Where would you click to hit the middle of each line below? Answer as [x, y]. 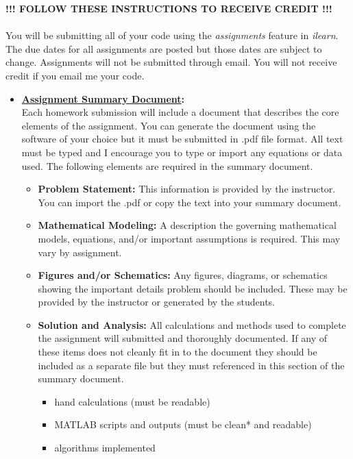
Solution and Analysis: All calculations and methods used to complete [192, 324]
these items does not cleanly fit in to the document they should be [178, 352]
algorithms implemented [105, 448]
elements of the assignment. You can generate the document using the [169, 125]
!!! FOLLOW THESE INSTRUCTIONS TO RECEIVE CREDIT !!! [169, 8]
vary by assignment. [80, 252]
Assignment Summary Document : [103, 98]
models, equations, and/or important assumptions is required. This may [189, 238]
